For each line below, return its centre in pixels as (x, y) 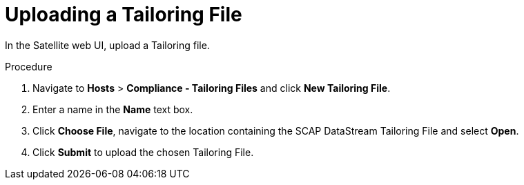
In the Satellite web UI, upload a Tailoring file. (107, 45)
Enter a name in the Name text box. (113, 109)
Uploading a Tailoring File (124, 14)
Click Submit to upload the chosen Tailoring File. (143, 152)
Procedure (29, 66)
